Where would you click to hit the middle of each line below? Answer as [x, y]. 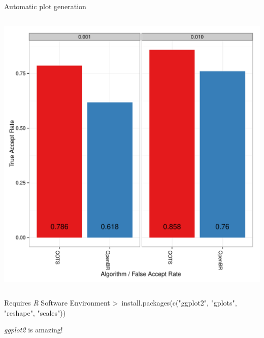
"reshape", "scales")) [35, 312]
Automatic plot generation [45, 6]
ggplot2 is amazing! [34, 330]
